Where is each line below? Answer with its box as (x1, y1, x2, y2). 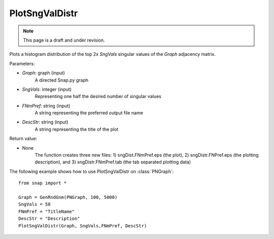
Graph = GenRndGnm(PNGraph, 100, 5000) (18, 194, 118, 200)
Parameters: (9, 60, 35, 66)
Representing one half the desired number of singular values (35, 93, 162, 99)
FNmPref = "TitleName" (18, 209, 75, 214)
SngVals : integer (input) (22, 86, 72, 92)
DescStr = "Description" (18, 216, 80, 222)
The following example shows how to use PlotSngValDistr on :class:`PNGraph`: (9, 168, 174, 175)
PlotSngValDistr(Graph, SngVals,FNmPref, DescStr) (18, 223, 147, 228)
